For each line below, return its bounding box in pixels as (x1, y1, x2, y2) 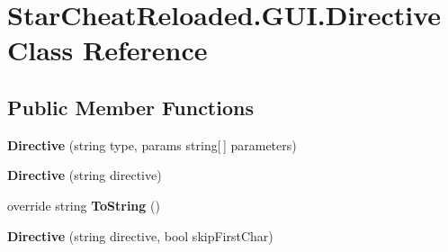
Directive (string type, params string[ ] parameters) (7, 135, 297, 154)
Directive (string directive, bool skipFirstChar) (7, 226, 273, 245)
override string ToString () (7, 195, 160, 214)
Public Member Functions (7, 93, 254, 121)
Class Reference (7, 31, 208, 68)
